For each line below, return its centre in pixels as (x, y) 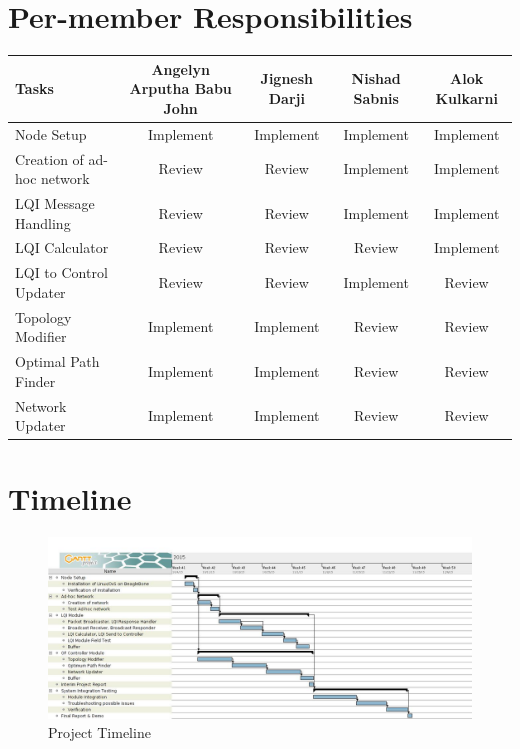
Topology (43, 316)
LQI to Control (61, 272)
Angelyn (180, 68)
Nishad (376, 78)
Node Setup (51, 133)
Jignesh (287, 78)
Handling (43, 222)
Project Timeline (99, 732)
